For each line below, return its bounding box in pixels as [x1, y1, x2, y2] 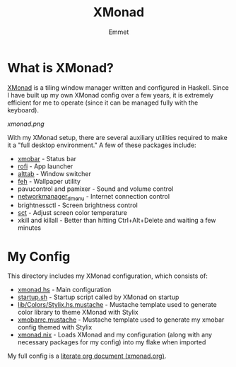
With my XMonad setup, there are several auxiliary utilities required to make [7, 133, 228, 141]
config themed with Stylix [17, 323, 93, 332]
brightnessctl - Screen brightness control [17, 201, 138, 209]
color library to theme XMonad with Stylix [17, 308, 139, 317]
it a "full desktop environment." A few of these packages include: [7, 141, 196, 149]
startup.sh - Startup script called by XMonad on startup [17, 293, 179, 301]
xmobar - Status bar [17, 154, 76, 163]
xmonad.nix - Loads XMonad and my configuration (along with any [17, 330, 213, 339]
